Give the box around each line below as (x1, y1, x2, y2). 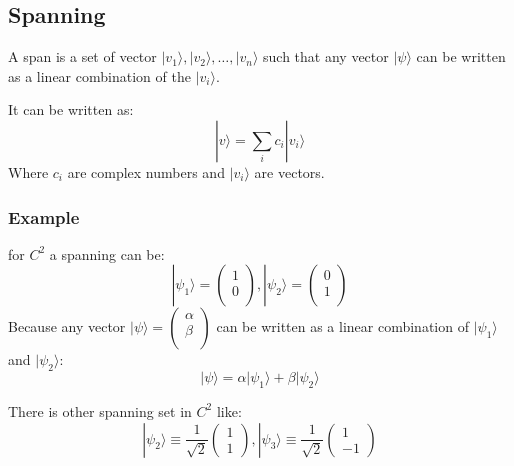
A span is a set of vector (8, 46, 157, 67)
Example (8, 204, 80, 229)
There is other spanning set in (8, 400, 192, 421)
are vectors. (254, 161, 325, 182)
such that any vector (263, 46, 389, 67)
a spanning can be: (49, 243, 165, 264)
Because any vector (8, 316, 126, 337)
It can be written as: (8, 99, 134, 120)
